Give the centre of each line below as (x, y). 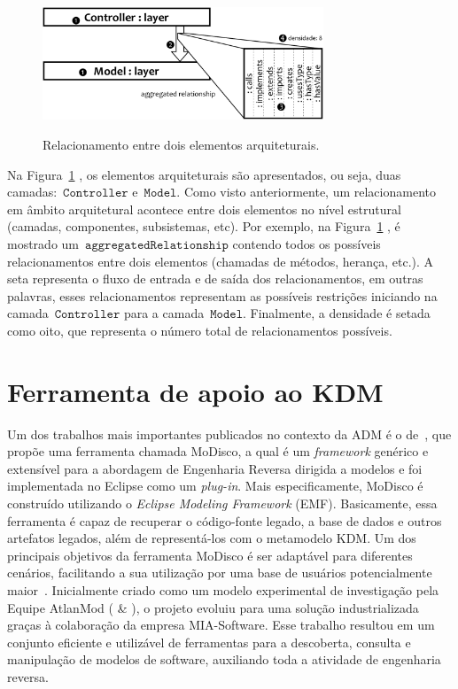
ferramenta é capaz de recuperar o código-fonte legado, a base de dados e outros (225, 520)
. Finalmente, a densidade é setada (336, 313)
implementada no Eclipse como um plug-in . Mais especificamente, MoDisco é (215, 486)
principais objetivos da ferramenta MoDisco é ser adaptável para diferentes (210, 555)
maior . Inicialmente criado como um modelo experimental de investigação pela (223, 590)
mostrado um (43, 244)
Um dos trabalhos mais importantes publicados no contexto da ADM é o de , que (229, 434)
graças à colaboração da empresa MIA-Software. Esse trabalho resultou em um (221, 625)
